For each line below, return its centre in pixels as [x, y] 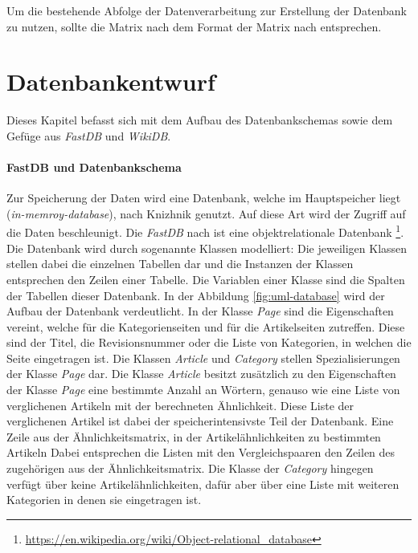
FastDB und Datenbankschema [94, 167]
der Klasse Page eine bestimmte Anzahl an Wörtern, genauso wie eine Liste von [203, 390]
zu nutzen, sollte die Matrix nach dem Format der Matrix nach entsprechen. [194, 26]
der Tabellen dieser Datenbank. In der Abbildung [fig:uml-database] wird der [196, 295]
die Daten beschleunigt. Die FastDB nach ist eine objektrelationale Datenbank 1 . [205, 231]
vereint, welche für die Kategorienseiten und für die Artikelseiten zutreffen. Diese [206, 326]
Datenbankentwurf [111, 81]
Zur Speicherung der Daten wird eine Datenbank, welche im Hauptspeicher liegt [204, 198]
